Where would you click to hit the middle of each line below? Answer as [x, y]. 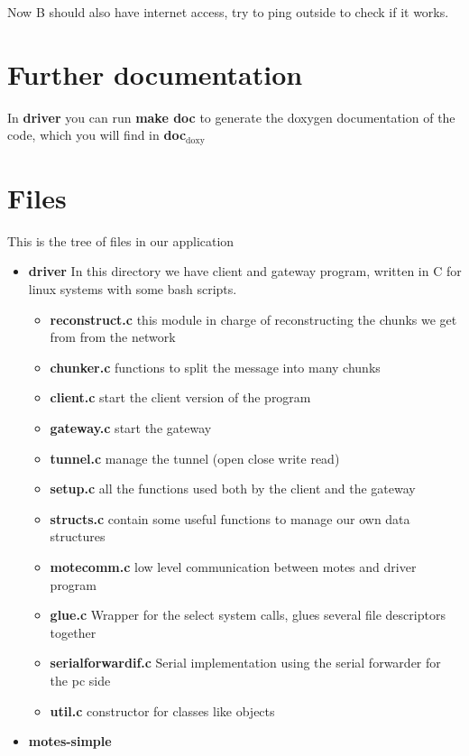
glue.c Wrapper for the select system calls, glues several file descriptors [248, 615]
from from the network [113, 337]
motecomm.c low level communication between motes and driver [233, 567]
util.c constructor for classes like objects [162, 710]
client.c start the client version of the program [180, 397]
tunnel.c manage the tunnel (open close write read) [195, 458]
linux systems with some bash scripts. [133, 289]
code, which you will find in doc [97, 135]
